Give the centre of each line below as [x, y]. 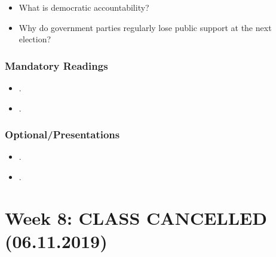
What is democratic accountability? [84, 7]
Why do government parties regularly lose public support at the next [145, 27]
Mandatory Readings [56, 65]
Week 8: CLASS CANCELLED [136, 217]
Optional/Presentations [62, 134]
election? [35, 39]
